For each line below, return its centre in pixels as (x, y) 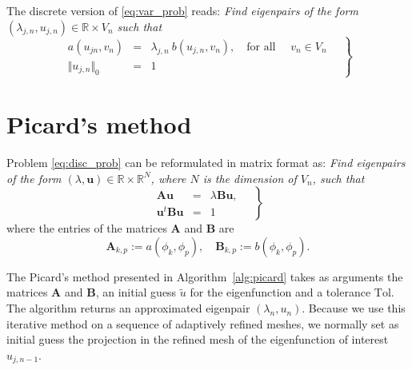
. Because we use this (354, 308)
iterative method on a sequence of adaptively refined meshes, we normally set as (203, 323)
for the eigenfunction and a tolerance (280, 292)
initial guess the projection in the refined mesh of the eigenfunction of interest (198, 339)
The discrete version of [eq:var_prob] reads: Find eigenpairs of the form (182, 10)
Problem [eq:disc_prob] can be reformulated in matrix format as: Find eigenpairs (206, 163)
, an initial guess (136, 292)
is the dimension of (250, 178)
